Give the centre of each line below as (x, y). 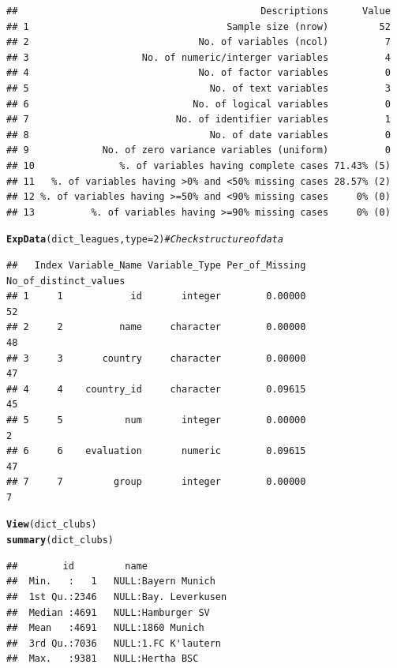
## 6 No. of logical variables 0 (198, 104)
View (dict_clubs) (52, 525)
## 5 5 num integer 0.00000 (156, 420)
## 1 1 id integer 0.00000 (156, 296)
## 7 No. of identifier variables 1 (198, 120)
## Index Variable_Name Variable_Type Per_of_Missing (156, 265)
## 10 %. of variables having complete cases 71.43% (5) (198, 165)
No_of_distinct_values (66, 281)
